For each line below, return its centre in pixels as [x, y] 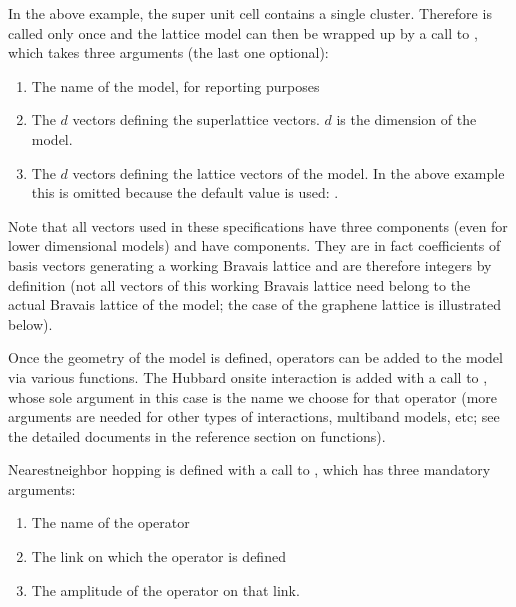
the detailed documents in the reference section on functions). [197, 435]
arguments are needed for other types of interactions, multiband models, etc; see [254, 416]
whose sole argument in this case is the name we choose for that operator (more [253, 396]
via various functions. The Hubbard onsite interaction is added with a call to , [248, 376]
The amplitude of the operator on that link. [165, 589]
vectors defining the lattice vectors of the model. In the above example [288, 172]
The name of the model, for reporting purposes [175, 85]
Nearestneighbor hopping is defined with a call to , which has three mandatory [249, 469]
